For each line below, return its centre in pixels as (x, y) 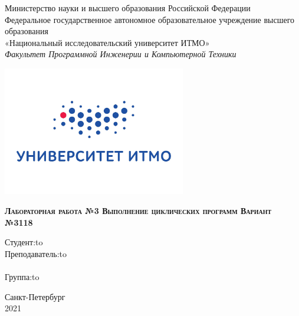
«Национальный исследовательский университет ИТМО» (107, 42)
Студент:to (24, 242)
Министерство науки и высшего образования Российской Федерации (128, 8)
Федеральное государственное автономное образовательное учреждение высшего (150, 19)
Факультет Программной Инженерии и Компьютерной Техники (121, 54)
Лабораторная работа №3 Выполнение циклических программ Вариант (138, 211)
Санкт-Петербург (35, 296)
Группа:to (22, 276)
